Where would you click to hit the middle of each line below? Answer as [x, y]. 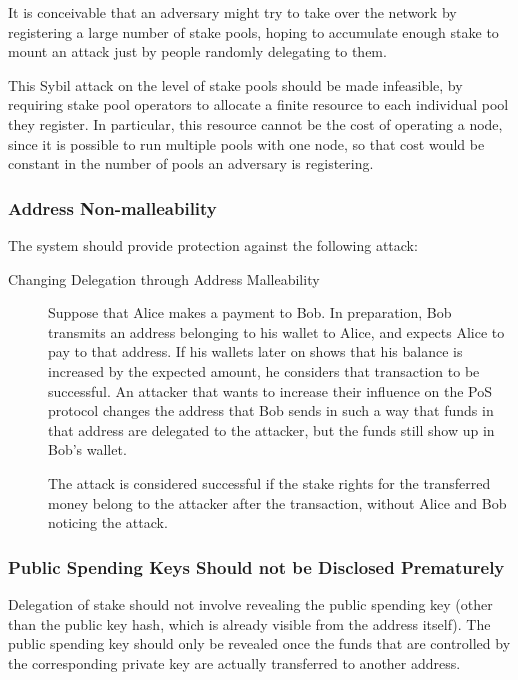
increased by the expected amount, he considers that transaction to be [264, 370]
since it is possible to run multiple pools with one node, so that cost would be [246, 143]
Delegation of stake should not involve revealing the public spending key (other [250, 603]
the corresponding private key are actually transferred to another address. [234, 662]
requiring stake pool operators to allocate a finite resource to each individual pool [258, 104]
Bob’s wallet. [87, 449]
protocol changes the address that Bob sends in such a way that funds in [271, 410]
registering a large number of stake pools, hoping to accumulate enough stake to [253, 31]
